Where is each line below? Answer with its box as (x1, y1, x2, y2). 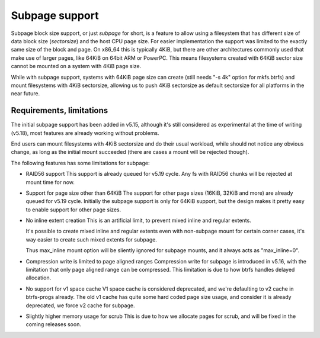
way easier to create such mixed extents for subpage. (25, 236, 157, 243)
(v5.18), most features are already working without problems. (11, 129, 159, 136)
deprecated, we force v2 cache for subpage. (25, 302, 135, 309)
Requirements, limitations (11, 105, 108, 115)
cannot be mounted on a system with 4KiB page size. (11, 63, 142, 70)
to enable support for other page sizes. (25, 206, 121, 213)
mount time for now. (25, 178, 75, 186)
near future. (11, 90, 40, 97)
